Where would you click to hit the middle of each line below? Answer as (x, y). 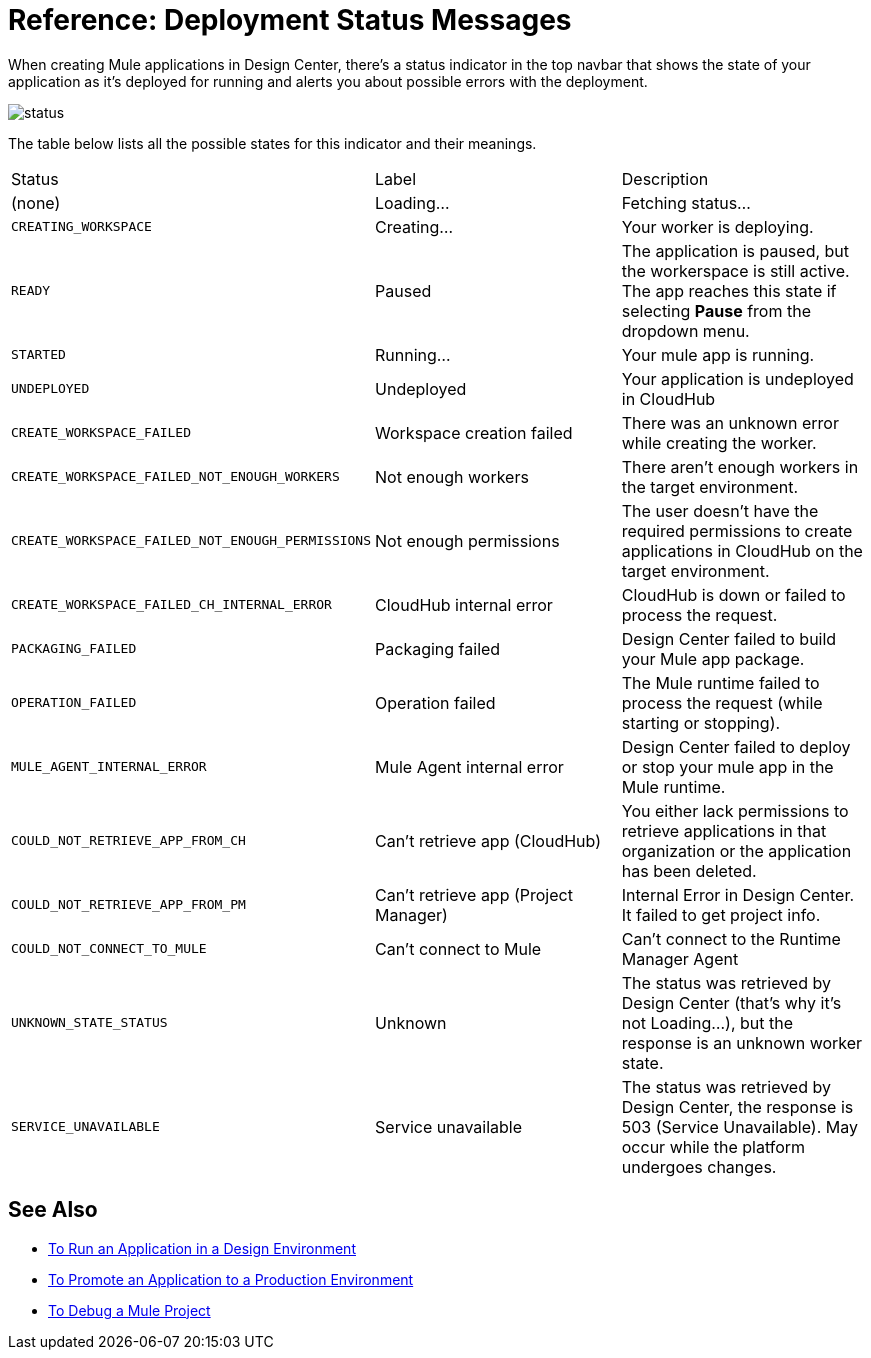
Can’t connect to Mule (458, 948)
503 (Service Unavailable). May (739, 1126)
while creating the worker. (719, 442)
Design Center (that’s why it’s (731, 1002)
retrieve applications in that (724, 830)
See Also (53, 1210)
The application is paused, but (735, 250)
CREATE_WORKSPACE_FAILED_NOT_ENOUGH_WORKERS (175, 477)
